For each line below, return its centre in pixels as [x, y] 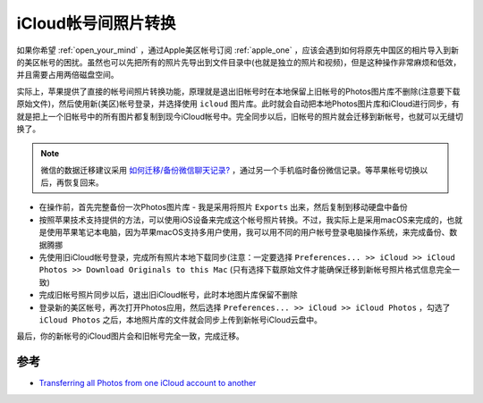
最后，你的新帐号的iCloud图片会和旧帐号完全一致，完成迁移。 [131, 336]
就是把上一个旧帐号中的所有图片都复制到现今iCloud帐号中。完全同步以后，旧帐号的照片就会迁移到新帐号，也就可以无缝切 [240, 116]
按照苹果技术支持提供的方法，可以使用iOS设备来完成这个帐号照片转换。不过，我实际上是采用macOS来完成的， [243, 220]
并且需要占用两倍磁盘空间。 [68, 75]
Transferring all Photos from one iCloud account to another [148, 383]
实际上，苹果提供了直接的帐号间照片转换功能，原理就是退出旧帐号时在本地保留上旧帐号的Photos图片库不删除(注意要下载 [238, 91]
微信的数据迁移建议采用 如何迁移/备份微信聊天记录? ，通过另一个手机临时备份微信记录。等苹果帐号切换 [230, 170]
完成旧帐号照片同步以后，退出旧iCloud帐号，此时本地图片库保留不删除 [169, 295]
